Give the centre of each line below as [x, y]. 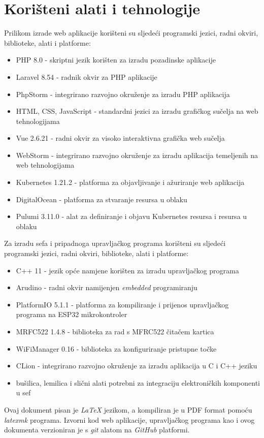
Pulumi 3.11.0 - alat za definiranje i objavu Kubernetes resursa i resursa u [131, 216]
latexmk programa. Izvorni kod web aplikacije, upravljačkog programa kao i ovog [129, 419]
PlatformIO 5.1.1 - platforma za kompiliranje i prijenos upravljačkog [122, 304]
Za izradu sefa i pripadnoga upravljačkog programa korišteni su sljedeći [115, 243]
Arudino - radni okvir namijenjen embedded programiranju [107, 287]
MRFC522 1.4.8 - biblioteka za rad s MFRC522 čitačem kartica [115, 331]
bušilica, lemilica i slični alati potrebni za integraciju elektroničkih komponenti [138, 382]
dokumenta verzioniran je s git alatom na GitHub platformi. [97, 430]
